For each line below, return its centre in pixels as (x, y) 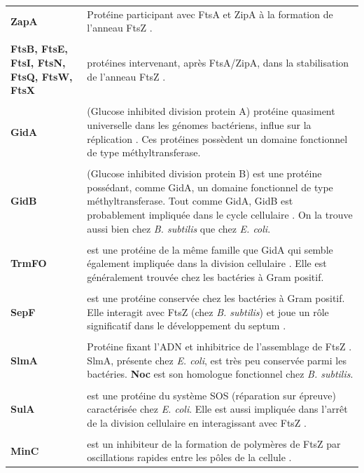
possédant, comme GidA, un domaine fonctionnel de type (210, 187)
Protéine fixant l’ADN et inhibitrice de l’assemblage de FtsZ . (219, 347)
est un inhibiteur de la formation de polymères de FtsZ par (214, 443)
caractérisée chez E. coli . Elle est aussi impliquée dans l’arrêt (217, 409)
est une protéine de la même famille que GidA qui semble (210, 249)
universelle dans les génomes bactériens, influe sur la (199, 124)
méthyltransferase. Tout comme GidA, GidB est (190, 201)
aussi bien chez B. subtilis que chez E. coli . (179, 228)
